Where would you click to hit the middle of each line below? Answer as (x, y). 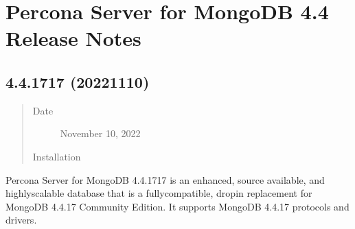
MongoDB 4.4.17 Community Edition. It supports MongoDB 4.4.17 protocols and (177, 206)
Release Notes (73, 38)
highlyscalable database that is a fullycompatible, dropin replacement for (159, 193)
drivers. (21, 220)
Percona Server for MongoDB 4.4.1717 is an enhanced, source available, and (165, 179)
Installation (57, 156)
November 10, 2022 (100, 133)
